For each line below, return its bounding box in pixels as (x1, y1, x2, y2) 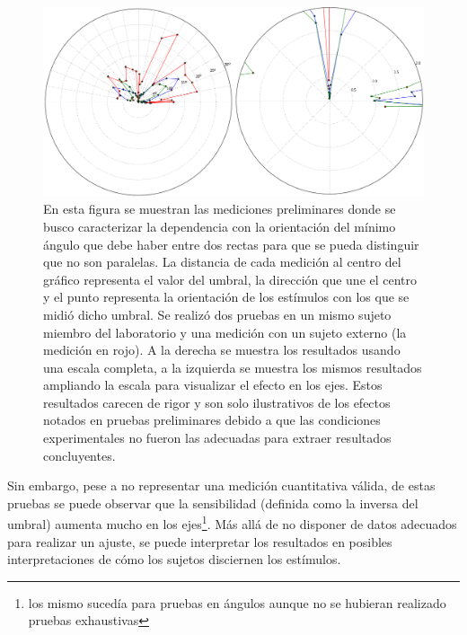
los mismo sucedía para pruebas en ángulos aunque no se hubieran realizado (28, 593, 446, 612)
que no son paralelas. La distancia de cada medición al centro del (43, 252, 401, 271)
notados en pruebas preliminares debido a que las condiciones (43, 410, 381, 429)
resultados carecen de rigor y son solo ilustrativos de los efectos (43, 392, 391, 411)
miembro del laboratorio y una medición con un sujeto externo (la (43, 322, 407, 341)
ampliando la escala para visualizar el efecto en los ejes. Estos (43, 375, 383, 394)
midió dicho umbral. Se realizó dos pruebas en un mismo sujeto (43, 304, 392, 323)
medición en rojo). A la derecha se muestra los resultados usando (43, 340, 401, 359)
